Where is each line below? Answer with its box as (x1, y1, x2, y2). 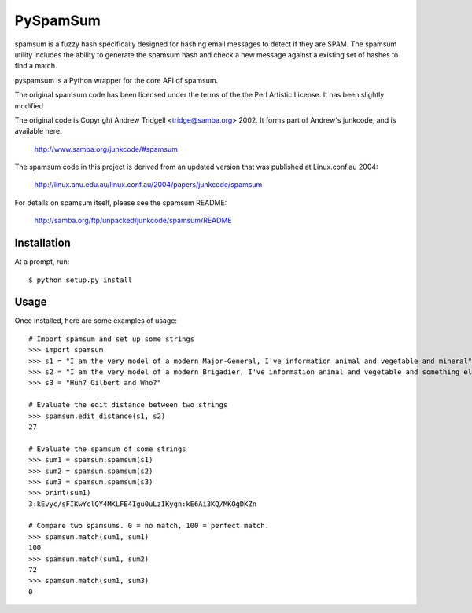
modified (14, 101, 43, 110)
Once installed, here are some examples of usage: (14, 316, 177, 325)
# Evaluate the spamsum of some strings (28, 444, 186, 453)
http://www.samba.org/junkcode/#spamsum (34, 144, 179, 153)
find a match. (14, 61, 58, 71)
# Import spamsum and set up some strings (28, 334, 195, 343)
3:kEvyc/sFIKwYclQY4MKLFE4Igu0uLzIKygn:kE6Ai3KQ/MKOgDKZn (28, 499, 257, 508)
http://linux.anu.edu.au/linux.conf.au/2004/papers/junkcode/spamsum (34, 180, 263, 189)
